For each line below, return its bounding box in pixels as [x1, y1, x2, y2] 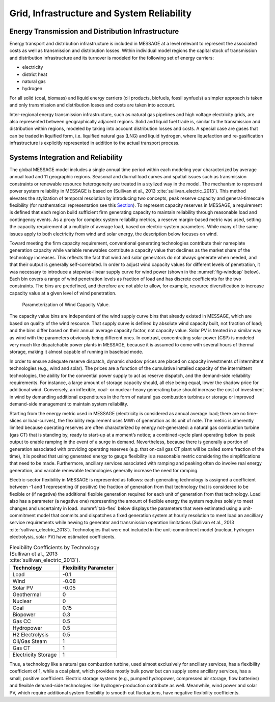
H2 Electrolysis [12, 631, 49, 638]
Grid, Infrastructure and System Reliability [9, 8, 192, 19]
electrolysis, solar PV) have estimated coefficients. [9, 534, 116, 540]
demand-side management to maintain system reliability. [9, 401, 128, 407]
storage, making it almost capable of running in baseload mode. [9, 349, 144, 355]
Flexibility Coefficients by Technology [9, 544, 100, 551]
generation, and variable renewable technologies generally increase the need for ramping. [9, 467, 199, 473]
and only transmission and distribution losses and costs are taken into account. [9, 102, 176, 108]
